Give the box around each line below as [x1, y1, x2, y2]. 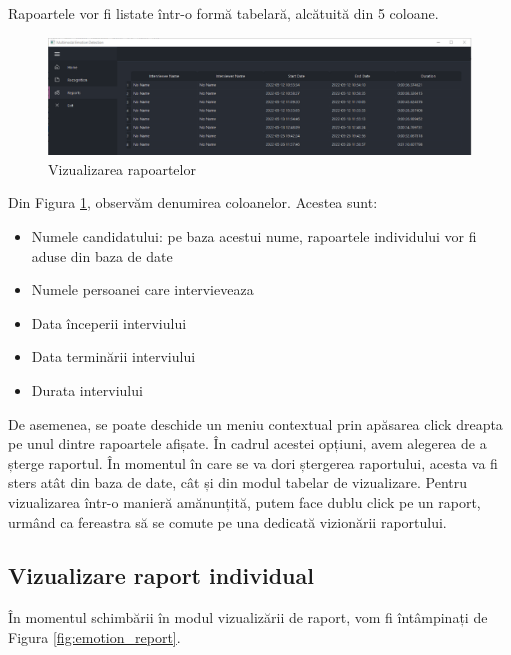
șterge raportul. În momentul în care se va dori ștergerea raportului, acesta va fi [8, 452, 498, 473]
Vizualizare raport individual [8, 560, 314, 591]
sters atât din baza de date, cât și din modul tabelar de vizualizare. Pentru [8, 472, 468, 493]
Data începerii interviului [31, 312, 187, 333]
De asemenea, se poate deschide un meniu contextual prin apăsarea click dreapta [8, 413, 503, 434]
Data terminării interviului [31, 346, 196, 367]
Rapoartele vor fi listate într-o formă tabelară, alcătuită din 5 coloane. [8, 3, 439, 23]
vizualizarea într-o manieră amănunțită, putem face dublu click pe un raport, [8, 491, 481, 512]
